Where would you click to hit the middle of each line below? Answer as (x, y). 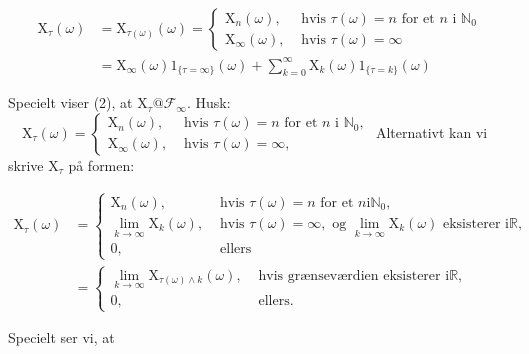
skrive (26, 164)
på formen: (101, 164)
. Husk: (208, 102)
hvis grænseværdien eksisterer (349, 275)
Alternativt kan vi (431, 131)
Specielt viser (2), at (70, 102)
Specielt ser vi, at (61, 337)
